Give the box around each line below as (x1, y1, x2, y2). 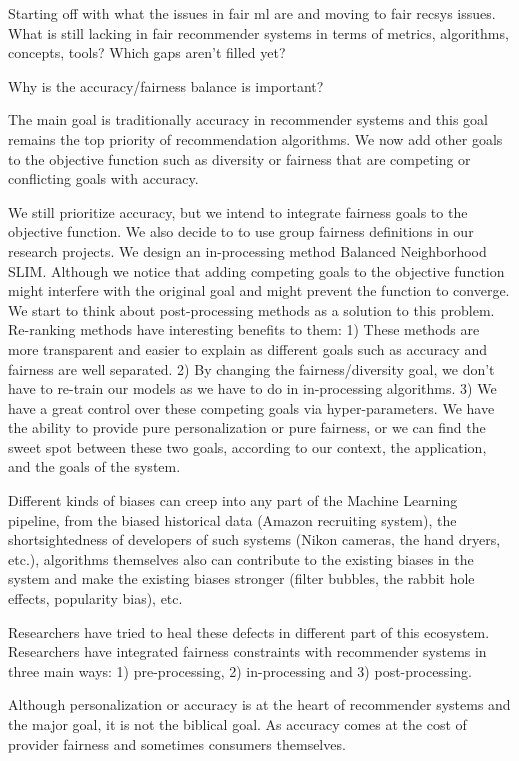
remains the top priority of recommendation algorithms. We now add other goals (8, 128, 503, 149)
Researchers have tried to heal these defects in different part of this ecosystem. (8, 621, 490, 642)
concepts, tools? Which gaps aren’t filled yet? (8, 42, 286, 63)
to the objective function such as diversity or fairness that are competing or (8, 148, 471, 169)
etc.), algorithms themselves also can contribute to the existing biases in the (8, 548, 474, 569)
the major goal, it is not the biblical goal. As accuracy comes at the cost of (8, 714, 467, 734)
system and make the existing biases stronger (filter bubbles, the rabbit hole (8, 568, 475, 589)
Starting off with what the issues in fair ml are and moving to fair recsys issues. (8, 3, 496, 23)
